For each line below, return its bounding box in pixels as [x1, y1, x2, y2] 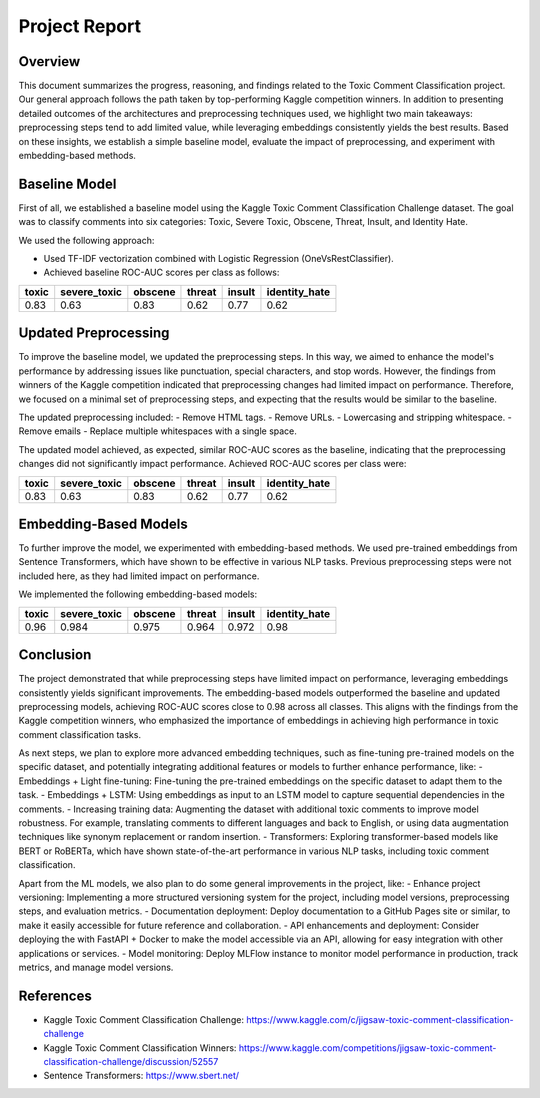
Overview [18, 53, 81, 70]
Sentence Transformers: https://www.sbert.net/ [43, 1070, 240, 1082]
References [18, 987, 92, 1004]
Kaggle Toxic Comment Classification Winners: [43, 1041, 237, 1054]
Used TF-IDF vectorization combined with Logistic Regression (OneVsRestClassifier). [43, 253, 394, 265]
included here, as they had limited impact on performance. [18, 570, 260, 582]
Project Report [18, 15, 142, 37]
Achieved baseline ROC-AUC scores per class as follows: [43, 266, 280, 279]
